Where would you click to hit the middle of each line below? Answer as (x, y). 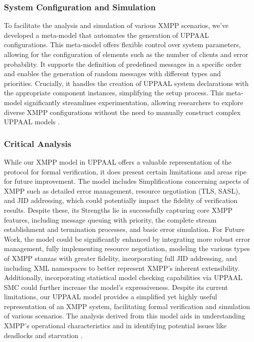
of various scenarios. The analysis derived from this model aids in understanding (125, 316)
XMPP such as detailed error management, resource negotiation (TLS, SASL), (122, 190)
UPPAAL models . (32, 122)
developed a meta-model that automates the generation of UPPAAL (106, 35)
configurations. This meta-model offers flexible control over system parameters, (122, 44)
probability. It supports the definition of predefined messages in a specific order (123, 64)
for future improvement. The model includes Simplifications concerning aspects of (127, 181)
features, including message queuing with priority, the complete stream (110, 219)
